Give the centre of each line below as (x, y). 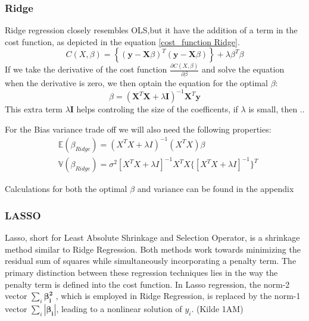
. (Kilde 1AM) (217, 308)
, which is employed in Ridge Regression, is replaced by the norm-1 (178, 296)
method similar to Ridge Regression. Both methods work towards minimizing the (153, 249)
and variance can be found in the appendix (216, 189)
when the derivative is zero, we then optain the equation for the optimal (136, 83)
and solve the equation (243, 69)
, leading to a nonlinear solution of (119, 308)
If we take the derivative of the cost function (86, 69)
